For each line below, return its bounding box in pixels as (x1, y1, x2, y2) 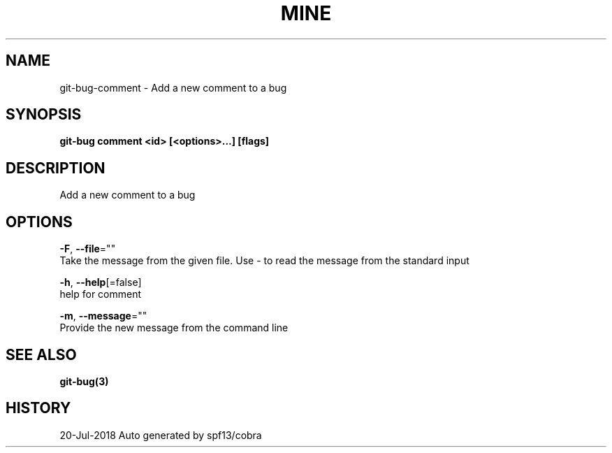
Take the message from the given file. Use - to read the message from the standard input (59, 254, 469, 267)
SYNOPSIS (6, 106, 82, 124)
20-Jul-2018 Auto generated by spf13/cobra (59, 429, 262, 441)
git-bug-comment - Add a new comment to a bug (59, 81, 287, 94)
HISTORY (6, 399, 71, 417)
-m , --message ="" (59, 310, 147, 322)
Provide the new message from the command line (59, 322, 289, 334)
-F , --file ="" (59, 243, 116, 255)
